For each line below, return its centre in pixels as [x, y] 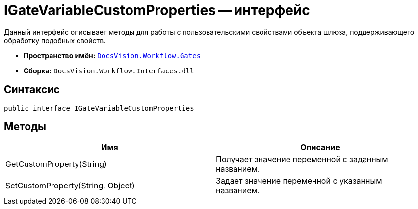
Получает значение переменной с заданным [302, 159]
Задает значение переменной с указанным [299, 181]
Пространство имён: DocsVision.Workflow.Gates [112, 55]
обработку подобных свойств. [55, 40]
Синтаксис [32, 90]
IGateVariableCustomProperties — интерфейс [157, 10]
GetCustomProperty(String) [56, 164]
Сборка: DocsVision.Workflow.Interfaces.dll [109, 70]
